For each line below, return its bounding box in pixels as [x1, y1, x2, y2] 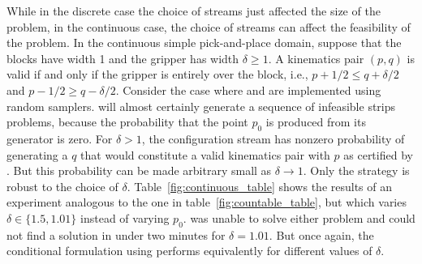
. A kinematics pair [268, 49, 364, 66]
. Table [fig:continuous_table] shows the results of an [127, 177, 393, 194]
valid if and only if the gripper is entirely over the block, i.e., [6, 66, 308, 83]
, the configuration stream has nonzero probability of [141, 130, 405, 147]
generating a [6, 146, 68, 163]
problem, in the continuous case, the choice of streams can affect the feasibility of [6, 18, 411, 35]
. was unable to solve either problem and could [183, 209, 416, 226]
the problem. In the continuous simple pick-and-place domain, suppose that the [6, 34, 402, 51]
